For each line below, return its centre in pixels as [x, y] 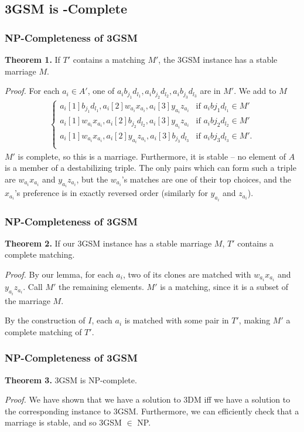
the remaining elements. [101, 287]
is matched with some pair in [177, 320]
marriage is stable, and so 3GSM [63, 422]
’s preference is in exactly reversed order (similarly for [111, 193]
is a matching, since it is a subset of [224, 287]
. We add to [255, 91]
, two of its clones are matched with [187, 274]
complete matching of [43, 331]
